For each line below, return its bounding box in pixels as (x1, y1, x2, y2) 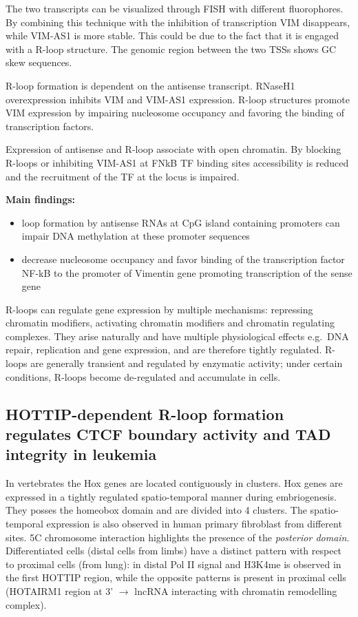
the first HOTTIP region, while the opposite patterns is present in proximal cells (6, 570, 346, 585)
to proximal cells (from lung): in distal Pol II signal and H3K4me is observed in (6, 556, 341, 571)
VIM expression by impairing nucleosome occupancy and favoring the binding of (6, 105, 344, 120)
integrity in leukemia (6, 443, 157, 465)
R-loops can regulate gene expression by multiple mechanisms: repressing (6, 302, 313, 316)
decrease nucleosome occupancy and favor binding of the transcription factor (21, 251, 345, 266)
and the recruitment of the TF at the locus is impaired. (6, 169, 240, 183)
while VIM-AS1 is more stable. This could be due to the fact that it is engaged (6, 28, 339, 43)
